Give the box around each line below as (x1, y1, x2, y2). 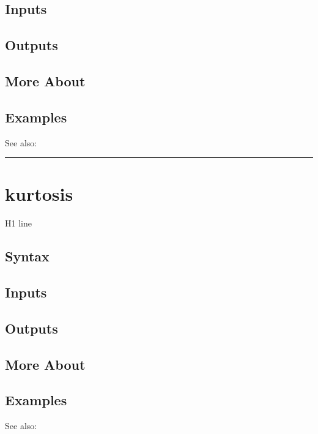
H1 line (5, 217, 32, 230)
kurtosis (5, 181, 73, 206)
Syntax (5, 247, 50, 266)
